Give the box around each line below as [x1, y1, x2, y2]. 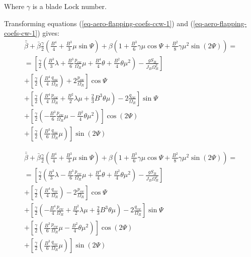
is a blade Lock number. [32, 1, 107, 11]
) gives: [37, 28, 59, 38]
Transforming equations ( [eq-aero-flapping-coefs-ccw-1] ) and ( [4, 18, 194, 28]
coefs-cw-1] [4, 28, 38, 38]
